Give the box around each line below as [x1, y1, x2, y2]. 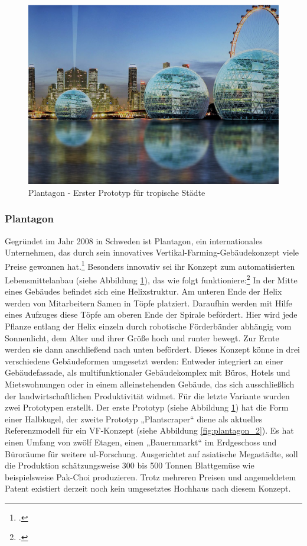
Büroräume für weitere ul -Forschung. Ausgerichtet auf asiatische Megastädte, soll [5, 447, 298, 460]
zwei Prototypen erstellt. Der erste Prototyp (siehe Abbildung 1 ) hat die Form [5, 401, 289, 413]
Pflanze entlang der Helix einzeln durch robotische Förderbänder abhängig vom [5, 319, 292, 332]
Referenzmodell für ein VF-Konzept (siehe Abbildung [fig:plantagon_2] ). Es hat [5, 424, 294, 437]
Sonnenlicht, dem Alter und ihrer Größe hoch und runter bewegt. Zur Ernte [5, 331, 279, 344]
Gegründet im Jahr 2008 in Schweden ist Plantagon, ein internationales [5, 234, 263, 247]
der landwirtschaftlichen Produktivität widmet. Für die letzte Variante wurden [5, 389, 290, 402]
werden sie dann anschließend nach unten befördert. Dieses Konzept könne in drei [5, 343, 300, 356]
